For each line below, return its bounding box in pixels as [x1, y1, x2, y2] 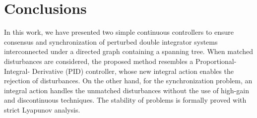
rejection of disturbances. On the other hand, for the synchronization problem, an [4, 75, 253, 86]
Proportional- [195, 56, 237, 66]
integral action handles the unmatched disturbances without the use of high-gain [4, 85, 249, 95]
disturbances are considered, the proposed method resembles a [4, 56, 193, 66]
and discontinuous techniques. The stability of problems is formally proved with [4, 95, 247, 105]
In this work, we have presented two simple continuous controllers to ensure [4, 27, 234, 37]
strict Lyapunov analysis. [4, 104, 80, 115]
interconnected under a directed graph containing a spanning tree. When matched [4, 46, 253, 57]
